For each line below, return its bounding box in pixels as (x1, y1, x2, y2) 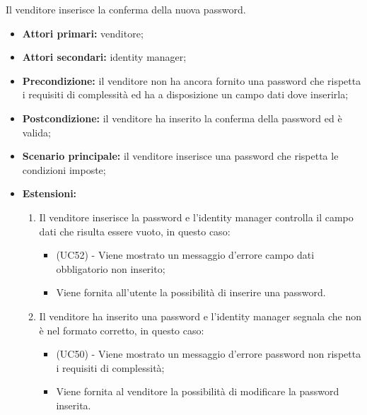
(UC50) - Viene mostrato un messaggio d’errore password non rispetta (56, 346, 361, 361)
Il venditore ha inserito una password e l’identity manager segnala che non (39, 308, 362, 323)
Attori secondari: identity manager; (22, 49, 187, 64)
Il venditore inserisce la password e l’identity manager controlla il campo (39, 209, 354, 224)
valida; (22, 124, 51, 139)
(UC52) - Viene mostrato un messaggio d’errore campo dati (56, 247, 315, 262)
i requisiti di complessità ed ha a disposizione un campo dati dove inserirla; (22, 87, 349, 102)
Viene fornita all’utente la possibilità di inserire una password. (56, 285, 326, 300)
